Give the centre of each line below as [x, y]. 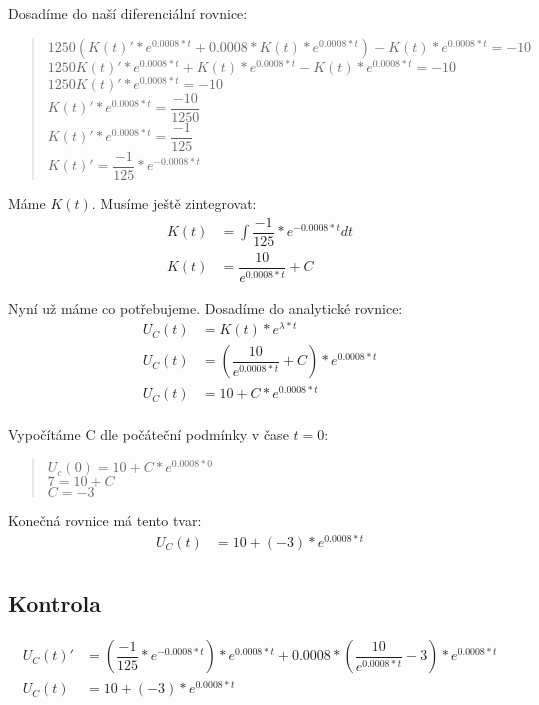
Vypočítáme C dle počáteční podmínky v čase [148, 434]
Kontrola [54, 603]
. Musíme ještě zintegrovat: [174, 202]
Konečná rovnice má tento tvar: [105, 520]
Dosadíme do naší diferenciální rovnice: [128, 13]
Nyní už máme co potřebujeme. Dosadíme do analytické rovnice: [205, 307]
